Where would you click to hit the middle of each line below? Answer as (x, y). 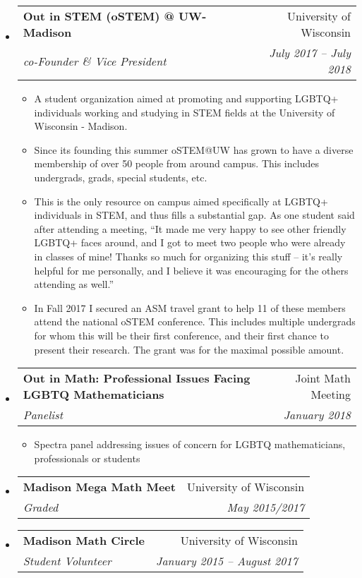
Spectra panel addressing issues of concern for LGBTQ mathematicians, (190, 444)
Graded (41, 507)
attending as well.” (74, 284)
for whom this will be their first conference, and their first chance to (181, 335)
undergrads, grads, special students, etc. (121, 177)
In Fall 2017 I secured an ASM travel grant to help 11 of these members (190, 307)
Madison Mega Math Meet (99, 487)
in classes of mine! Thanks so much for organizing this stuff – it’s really (188, 256)
